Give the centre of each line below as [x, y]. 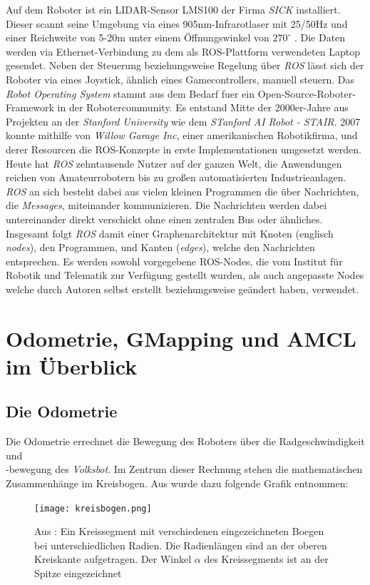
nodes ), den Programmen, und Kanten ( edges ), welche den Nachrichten [160, 247]
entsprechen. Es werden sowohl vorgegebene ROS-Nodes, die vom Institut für [174, 261]
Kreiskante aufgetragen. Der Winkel [113, 559]
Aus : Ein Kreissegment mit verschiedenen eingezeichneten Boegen [179, 531]
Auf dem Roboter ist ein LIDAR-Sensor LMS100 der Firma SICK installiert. [173, 9]
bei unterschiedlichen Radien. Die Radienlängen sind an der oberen [181, 545]
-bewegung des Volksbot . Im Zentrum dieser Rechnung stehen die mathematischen [184, 469]
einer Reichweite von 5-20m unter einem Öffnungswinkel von [138, 37]
